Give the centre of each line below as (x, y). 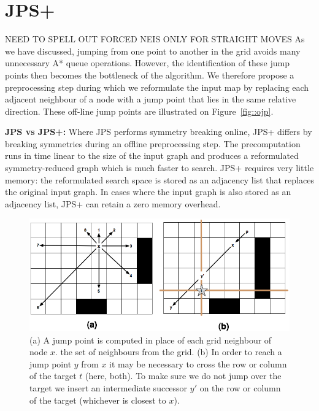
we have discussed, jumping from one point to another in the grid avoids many (153, 51)
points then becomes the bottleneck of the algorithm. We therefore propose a (150, 75)
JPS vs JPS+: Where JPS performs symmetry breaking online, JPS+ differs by (159, 132)
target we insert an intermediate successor (109, 387)
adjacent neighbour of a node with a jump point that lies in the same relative (151, 99)
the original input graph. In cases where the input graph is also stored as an (148, 192)
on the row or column (240, 387)
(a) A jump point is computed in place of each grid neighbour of (151, 340)
